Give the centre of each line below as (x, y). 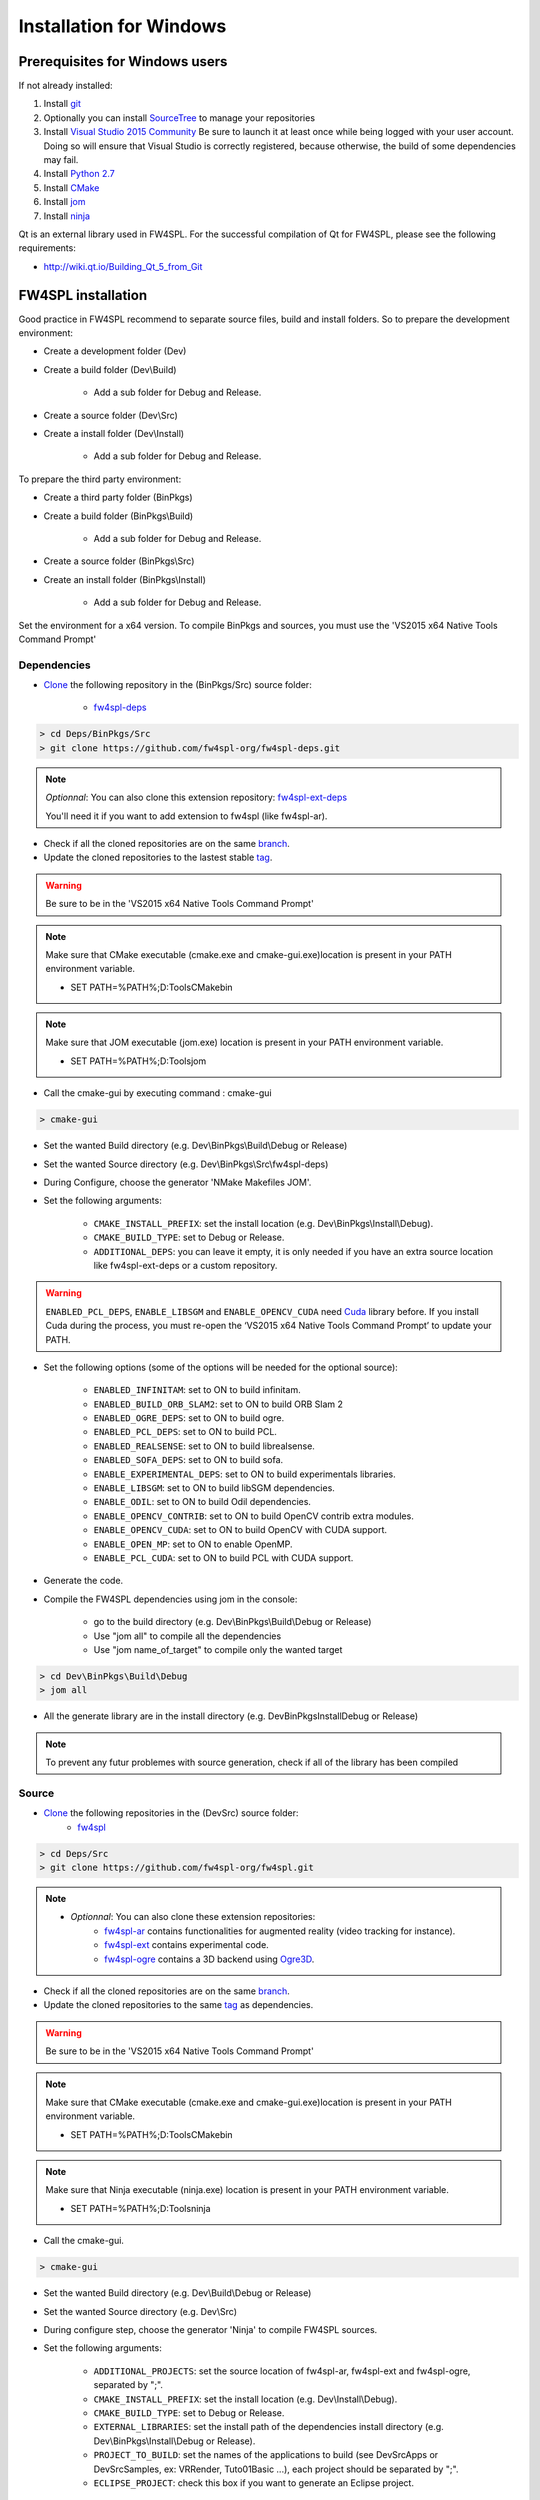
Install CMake (71, 187)
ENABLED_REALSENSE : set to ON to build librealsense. (204, 1446)
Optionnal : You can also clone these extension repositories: (193, 1917)
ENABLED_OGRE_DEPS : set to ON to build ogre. (189, 1418)
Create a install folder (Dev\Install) (114, 433)
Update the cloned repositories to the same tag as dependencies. (178, 2005)
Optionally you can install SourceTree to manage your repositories (179, 117)
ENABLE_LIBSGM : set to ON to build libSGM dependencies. (214, 1488)
